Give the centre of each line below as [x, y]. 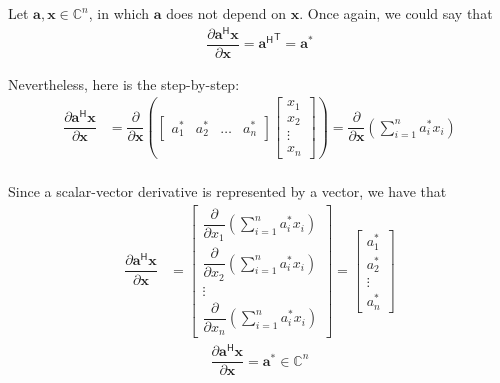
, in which [119, 13]
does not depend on [226, 13]
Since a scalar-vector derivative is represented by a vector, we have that [227, 190]
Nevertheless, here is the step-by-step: [124, 83]
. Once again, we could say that [396, 13]
